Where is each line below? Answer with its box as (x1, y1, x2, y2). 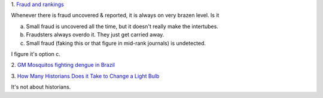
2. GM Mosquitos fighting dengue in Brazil (11, 62, 115, 69)
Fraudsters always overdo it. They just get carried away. (26, 31, 164, 38)
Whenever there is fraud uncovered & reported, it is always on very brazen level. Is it (11, 12, 220, 19)
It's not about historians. (11, 84, 71, 91)
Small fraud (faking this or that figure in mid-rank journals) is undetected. (26, 39, 206, 47)
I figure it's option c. (11, 50, 61, 57)
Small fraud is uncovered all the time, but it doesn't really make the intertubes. (26, 23, 218, 30)
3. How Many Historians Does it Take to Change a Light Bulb (11, 72, 160, 79)
